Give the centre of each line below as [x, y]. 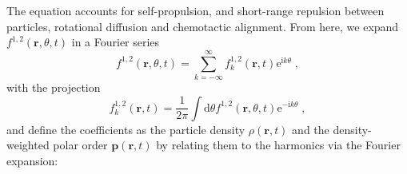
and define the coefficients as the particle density [126, 129]
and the [311, 129]
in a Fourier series [116, 42]
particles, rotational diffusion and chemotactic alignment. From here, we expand [203, 26]
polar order [80, 145]
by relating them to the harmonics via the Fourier [278, 145]
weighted [28, 145]
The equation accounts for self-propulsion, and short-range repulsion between [196, 10]
